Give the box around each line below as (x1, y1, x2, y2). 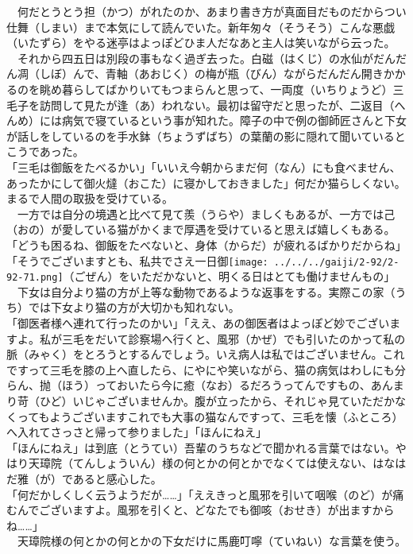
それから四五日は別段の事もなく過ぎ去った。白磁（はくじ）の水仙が (17, 49, 373, 66)
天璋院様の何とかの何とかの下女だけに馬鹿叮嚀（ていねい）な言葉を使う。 (17, 533, 407, 549)
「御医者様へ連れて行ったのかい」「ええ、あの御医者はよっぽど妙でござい (6, 315, 390, 331)
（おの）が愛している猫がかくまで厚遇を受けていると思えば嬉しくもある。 (6, 221, 396, 238)
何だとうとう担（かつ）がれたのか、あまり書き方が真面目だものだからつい (17, 3, 407, 19)
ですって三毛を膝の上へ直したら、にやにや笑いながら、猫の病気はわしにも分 (6, 361, 406, 378)
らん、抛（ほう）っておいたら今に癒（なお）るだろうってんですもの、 (6, 377, 371, 393)
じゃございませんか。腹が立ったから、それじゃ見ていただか (83, 392, 395, 409)
